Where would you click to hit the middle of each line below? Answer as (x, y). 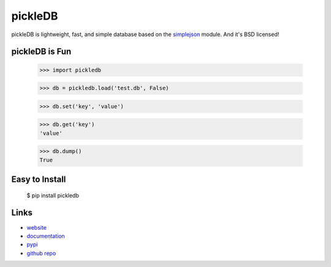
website (37, 227)
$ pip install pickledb (53, 195)
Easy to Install (39, 180)
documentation (46, 236)
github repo (41, 253)
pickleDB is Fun (41, 52)
